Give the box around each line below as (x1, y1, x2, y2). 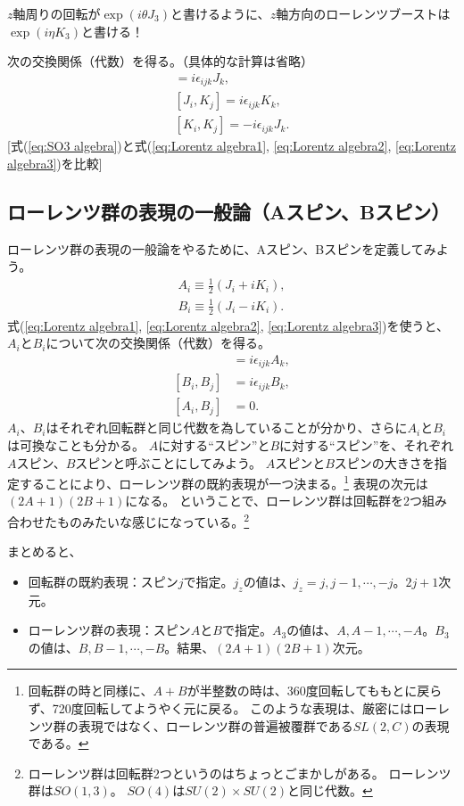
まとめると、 (7, 542, 82, 561)
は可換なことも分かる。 (7, 435, 145, 454)
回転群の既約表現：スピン (28, 572, 178, 590)
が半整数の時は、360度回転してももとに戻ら (186, 681, 443, 700)
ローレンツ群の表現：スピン (28, 621, 191, 639)
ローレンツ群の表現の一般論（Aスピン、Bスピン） (7, 197, 451, 225)
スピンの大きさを (334, 453, 435, 472)
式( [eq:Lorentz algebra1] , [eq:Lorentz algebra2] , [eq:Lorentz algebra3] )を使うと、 (7, 316, 449, 334)
